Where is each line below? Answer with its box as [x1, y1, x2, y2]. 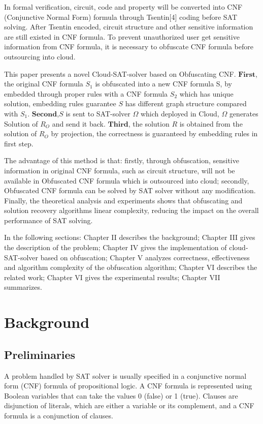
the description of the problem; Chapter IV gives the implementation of [4, 242, 227, 253]
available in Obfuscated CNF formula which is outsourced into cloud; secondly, [4, 175, 249, 186]
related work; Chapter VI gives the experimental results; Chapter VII [4, 271, 220, 282]
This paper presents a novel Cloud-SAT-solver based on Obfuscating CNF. [4, 68, 236, 79]
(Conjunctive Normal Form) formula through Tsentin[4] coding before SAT [4, 11, 238, 22]
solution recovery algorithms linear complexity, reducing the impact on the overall [4, 205, 259, 216]
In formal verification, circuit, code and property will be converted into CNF [4, 2, 243, 12]
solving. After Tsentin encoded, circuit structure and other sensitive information [4, 21, 253, 32]
